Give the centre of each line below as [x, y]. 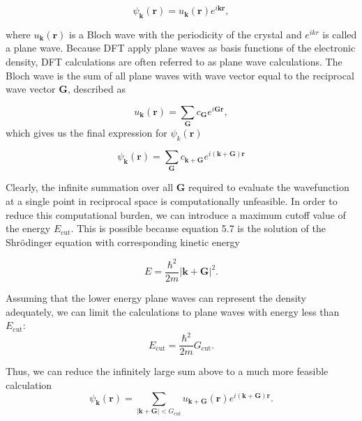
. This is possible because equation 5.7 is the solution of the [198, 228]
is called [340, 34]
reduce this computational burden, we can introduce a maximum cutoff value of [176, 214]
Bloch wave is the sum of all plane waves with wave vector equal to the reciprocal [180, 75]
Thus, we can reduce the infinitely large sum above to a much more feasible [167, 371]
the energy [28, 228]
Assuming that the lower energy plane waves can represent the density [156, 297]
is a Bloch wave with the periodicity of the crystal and [186, 34]
